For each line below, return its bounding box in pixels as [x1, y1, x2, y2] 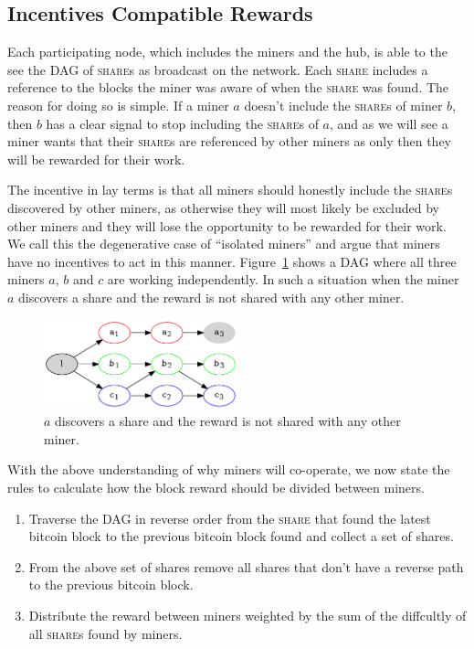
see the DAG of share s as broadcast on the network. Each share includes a [7, 59, 428, 79]
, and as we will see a [330, 113, 448, 133]
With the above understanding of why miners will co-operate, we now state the [7, 460, 450, 479]
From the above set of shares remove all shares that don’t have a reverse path [28, 557, 464, 576]
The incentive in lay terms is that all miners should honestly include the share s [7, 180, 453, 199]
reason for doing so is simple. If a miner [7, 95, 229, 114]
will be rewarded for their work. [7, 149, 185, 168]
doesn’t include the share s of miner [244, 95, 443, 114]
